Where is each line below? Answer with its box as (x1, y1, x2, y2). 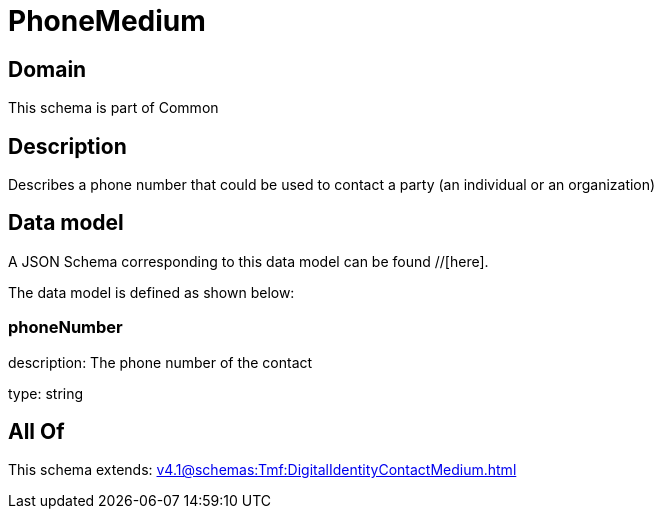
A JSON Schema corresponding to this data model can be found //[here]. (8, 252, 489, 270)
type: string (8, 384, 84, 402)
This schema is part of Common (8, 99, 219, 117)
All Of (8, 419, 65, 445)
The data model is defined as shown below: (8, 283, 295, 301)
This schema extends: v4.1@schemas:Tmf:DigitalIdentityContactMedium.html (8, 461, 517, 479)
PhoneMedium (8, 4, 206, 38)
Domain (8, 56, 87, 82)
